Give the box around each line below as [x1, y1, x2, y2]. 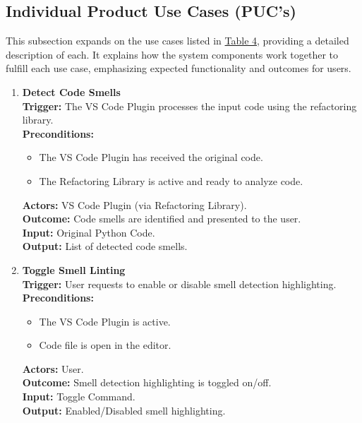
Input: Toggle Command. [22, 389, 135, 404]
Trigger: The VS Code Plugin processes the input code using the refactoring [22, 98, 357, 113]
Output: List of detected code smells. [22, 239, 188, 254]
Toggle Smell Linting [22, 262, 126, 277]
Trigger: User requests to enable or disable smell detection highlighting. [22, 276, 337, 291]
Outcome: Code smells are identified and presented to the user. [22, 211, 301, 226]
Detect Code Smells [22, 84, 121, 99]
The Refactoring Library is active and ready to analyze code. [39, 173, 303, 188]
